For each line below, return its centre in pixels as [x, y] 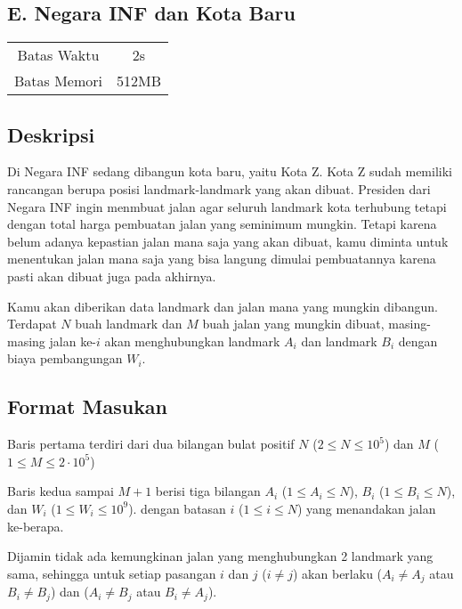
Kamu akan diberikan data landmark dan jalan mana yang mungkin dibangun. [223, 306]
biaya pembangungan [65, 358]
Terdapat [32, 324]
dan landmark [339, 341]
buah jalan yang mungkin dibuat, [293, 324]
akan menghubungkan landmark [192, 341]
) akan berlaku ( [338, 573]
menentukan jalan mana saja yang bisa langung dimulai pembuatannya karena [222, 259]
